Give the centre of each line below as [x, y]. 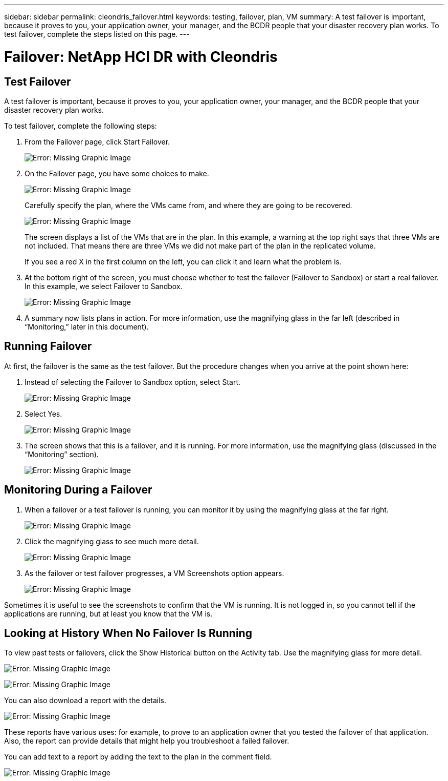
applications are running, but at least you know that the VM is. [108, 613]
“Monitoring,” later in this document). [87, 326]
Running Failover [48, 346]
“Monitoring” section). [62, 454]
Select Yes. [43, 414]
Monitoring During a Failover [78, 490]
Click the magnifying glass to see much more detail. [112, 541]
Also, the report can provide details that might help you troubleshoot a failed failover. [147, 741]
